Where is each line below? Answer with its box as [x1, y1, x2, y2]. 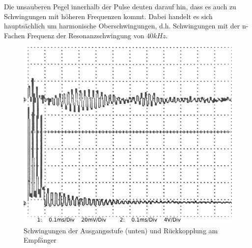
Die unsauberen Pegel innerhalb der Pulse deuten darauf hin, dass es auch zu [4, 1, 236, 11]
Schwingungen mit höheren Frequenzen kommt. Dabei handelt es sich [4, 11, 213, 21]
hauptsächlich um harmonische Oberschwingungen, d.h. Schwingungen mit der [4, 21, 240, 31]
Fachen [4, 30, 25, 40]
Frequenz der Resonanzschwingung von [27, 30, 144, 40]
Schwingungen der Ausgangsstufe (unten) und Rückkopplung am [24, 225, 218, 235]
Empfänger [24, 235, 56, 245]
